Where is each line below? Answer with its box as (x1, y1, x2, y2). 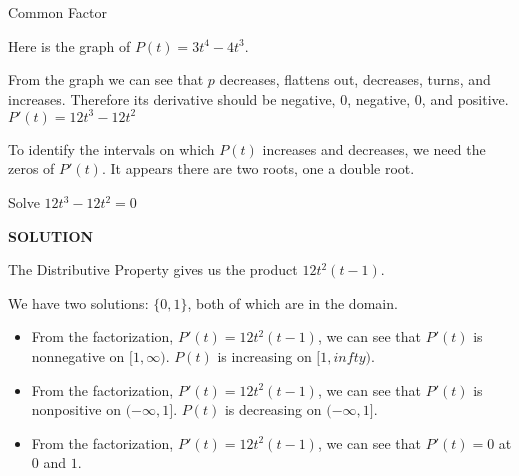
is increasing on (217, 346, 312, 367)
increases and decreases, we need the (262, 138, 486, 159)
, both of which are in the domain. (187, 292, 398, 313)
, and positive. (421, 88, 509, 109)
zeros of (8, 158, 55, 179)
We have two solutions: (8, 292, 149, 313)
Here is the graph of (8, 35, 131, 56)
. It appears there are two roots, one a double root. (101, 158, 415, 179)
